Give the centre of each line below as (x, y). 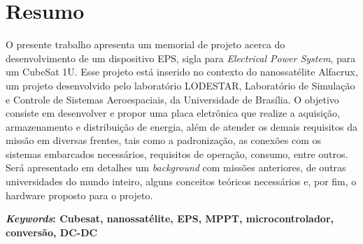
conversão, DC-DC (52, 232)
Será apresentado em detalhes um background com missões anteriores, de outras (176, 167)
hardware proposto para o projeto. (79, 195)
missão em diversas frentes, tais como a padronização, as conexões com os (164, 140)
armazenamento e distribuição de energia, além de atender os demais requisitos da (181, 126)
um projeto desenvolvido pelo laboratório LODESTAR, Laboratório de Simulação (180, 85)
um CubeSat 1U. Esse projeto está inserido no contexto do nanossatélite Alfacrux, (182, 72)
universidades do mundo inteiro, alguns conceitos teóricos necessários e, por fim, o (181, 181)
